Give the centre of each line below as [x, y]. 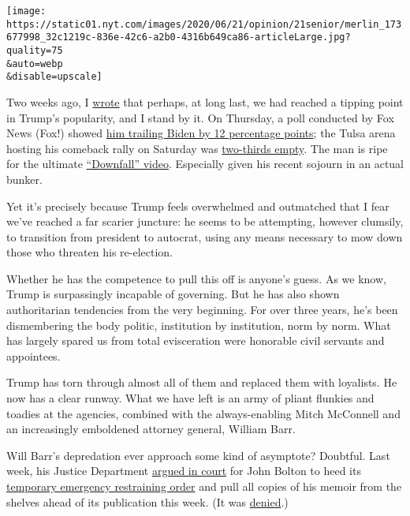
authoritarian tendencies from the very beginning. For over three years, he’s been [202, 310]
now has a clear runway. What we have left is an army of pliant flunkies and [190, 398]
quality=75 [35, 50]
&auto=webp [35, 64]
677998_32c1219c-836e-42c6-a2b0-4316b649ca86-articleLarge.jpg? [179, 37]
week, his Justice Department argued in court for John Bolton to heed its [184, 471]
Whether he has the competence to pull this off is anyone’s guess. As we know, [196, 278]
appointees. [34, 355]
